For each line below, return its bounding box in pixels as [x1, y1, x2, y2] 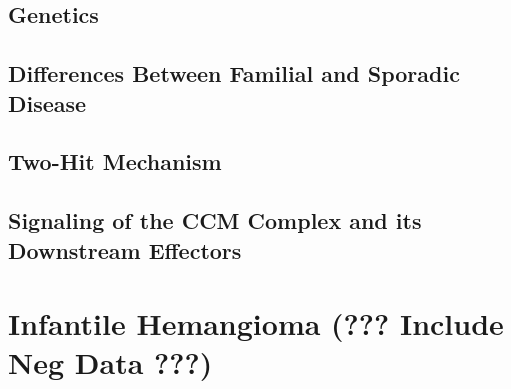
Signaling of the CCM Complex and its [8, 205, 422, 236]
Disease [8, 87, 87, 118]
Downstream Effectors [8, 234, 242, 265]
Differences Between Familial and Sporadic [8, 58, 460, 89]
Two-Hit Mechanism [8, 146, 222, 177]
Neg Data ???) [8, 342, 213, 383]
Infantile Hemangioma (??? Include [8, 303, 504, 344]
